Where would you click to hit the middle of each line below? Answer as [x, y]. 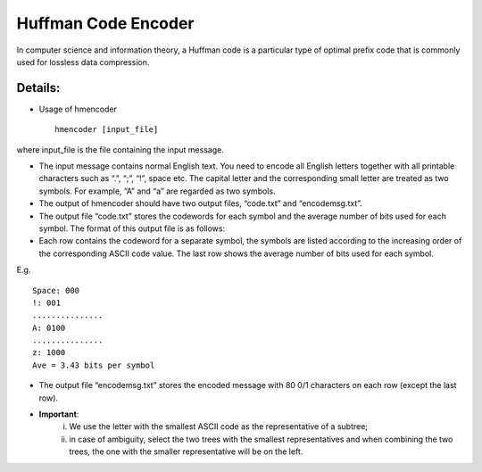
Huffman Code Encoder [106, 23]
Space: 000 [56, 290]
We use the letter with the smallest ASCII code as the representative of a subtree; [219, 426]
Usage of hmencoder [78, 109]
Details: [38, 88]
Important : [59, 414]
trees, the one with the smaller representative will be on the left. [186, 451]
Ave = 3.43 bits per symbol [94, 365]
